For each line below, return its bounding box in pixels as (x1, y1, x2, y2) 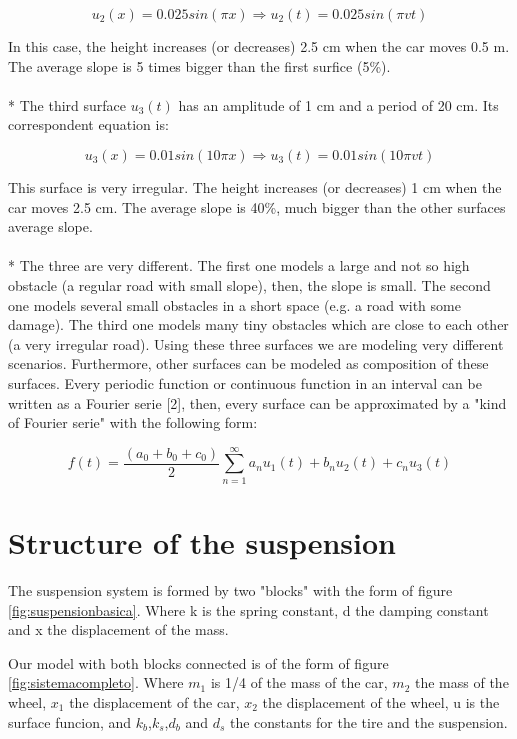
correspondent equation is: (8, 114, 169, 135)
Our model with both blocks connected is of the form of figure (8, 652, 389, 673)
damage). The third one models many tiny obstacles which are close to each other (8, 314, 509, 335)
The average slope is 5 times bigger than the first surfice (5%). (8, 55, 391, 76)
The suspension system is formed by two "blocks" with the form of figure (8, 579, 453, 600)
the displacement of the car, (69, 691, 240, 712)
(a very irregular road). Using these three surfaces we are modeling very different (8, 333, 504, 354)
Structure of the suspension (8, 522, 396, 562)
